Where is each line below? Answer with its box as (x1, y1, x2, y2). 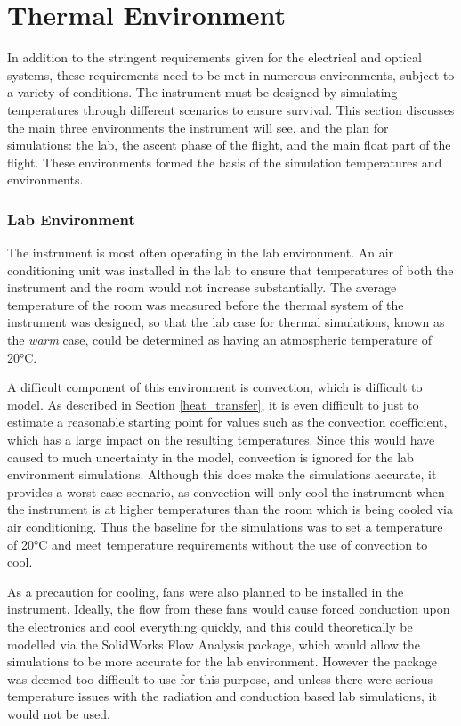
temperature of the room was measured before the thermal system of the (7, 295, 404, 314)
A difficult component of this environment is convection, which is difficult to (7, 378, 423, 396)
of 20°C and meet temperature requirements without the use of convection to (7, 534, 428, 553)
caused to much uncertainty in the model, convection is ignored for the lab (7, 447, 414, 466)
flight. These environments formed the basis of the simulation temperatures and (7, 152, 442, 171)
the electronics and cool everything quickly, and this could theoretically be (7, 616, 413, 635)
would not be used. (7, 704, 110, 722)
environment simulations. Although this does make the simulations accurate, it (7, 465, 437, 484)
